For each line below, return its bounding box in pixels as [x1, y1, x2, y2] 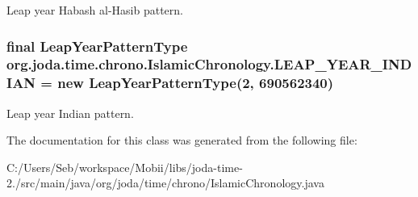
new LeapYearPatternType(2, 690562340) [57, 73, 334, 93]
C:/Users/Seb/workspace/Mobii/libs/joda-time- [6, 158, 243, 175]
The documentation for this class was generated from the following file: [6, 132, 357, 149]
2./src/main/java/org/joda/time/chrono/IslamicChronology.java [6, 174, 324, 191]
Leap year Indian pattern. [6, 104, 134, 121]
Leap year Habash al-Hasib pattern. [6, 2, 183, 18]
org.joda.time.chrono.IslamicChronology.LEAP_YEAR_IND [6, 54, 412, 74]
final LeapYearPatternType [6, 36, 188, 56]
